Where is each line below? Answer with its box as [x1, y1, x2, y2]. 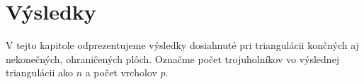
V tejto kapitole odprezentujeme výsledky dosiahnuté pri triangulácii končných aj [6, 38, 359, 52]
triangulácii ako [6, 65, 73, 80]
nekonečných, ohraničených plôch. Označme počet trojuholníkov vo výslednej [6, 51, 340, 66]
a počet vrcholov [85, 65, 157, 80]
